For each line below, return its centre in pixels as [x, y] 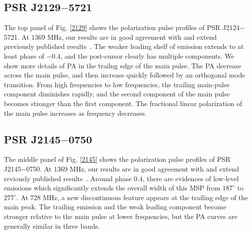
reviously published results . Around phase [68, 178]
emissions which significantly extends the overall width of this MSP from [112, 188]
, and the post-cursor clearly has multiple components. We [147, 55]
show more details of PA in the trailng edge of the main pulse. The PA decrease [123, 65]
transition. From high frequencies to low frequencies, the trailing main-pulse [117, 84]
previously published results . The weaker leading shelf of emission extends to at [124, 46]
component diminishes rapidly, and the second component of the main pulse [117, 94]
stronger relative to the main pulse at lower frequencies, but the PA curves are [121, 216]
